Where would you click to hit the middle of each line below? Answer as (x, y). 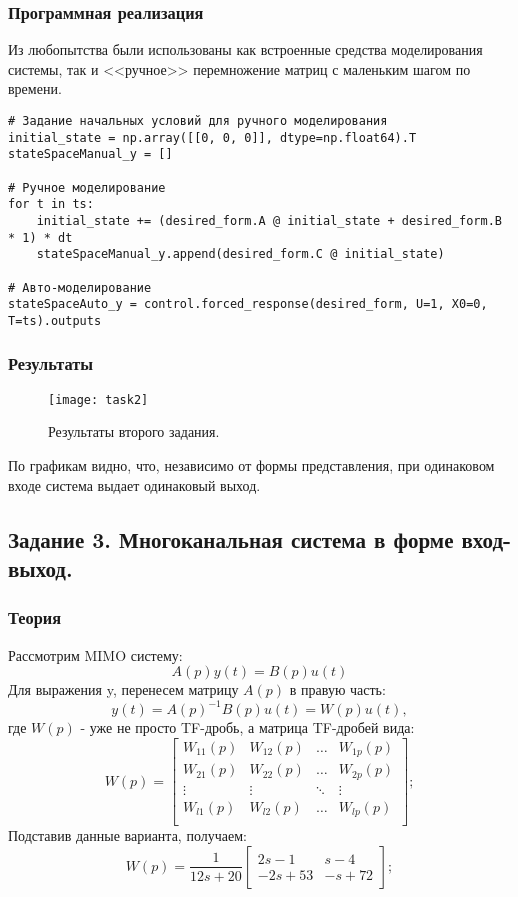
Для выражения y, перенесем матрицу (123, 689)
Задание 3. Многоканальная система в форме (231, 538)
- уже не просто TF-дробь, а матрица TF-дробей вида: (247, 727)
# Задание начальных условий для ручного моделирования (198, 121)
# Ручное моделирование (87, 187)
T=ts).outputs (55, 320)
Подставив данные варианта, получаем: (127, 835)
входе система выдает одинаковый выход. (134, 484)
